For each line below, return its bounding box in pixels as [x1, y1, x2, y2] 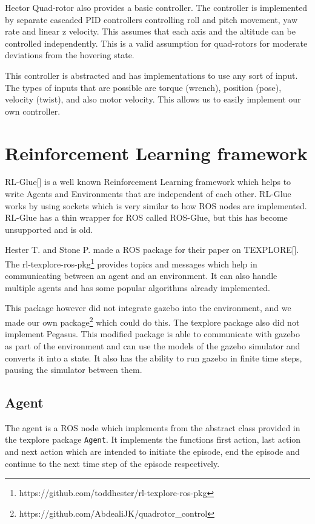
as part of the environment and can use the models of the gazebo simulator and [5, 339, 300, 352]
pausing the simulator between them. [5, 363, 142, 376]
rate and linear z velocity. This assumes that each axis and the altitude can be [5, 25, 296, 38]
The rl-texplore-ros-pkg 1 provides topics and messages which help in [5, 256, 257, 270]
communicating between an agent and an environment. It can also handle [5, 269, 277, 282]
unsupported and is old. [5, 223, 93, 235]
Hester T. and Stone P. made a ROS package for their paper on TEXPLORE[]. [5, 243, 299, 256]
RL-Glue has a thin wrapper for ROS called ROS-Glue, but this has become [5, 211, 288, 224]
